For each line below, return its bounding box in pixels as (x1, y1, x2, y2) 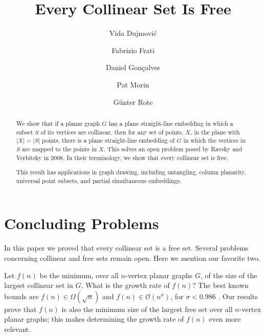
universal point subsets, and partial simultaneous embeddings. (16, 176, 182, 185)
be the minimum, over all (39, 270, 119, 280)
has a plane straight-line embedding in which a (108, 119, 233, 127)
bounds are (4, 290, 39, 301)
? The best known (192, 280, 249, 290)
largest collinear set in (4, 280, 73, 290)
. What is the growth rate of (81, 280, 170, 290)
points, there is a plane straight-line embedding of (42, 136, 175, 145)
